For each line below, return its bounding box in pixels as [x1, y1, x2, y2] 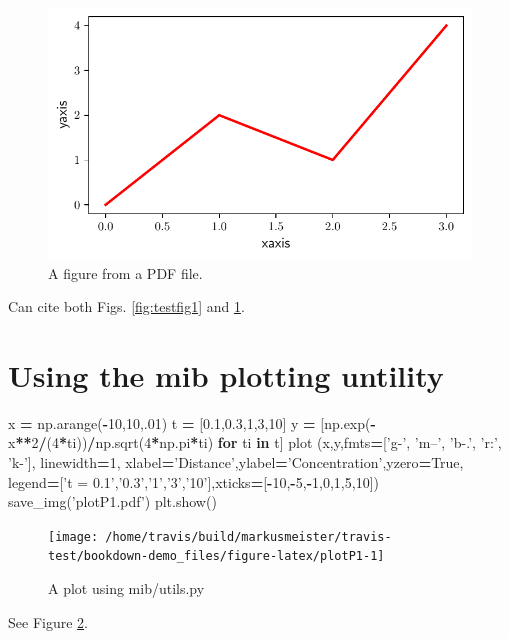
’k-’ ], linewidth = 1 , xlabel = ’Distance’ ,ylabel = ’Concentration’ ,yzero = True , [8, 452, 464, 473]
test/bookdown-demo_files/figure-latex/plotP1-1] [48, 549, 385, 564]
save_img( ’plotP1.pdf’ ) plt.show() [8, 491, 217, 512]
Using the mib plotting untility [8, 354, 444, 395]
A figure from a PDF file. [48, 262, 203, 283]
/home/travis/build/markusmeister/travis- [105, 529, 392, 544]
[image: [48, 529, 99, 544]
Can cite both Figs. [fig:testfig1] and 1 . [8, 296, 245, 317]
